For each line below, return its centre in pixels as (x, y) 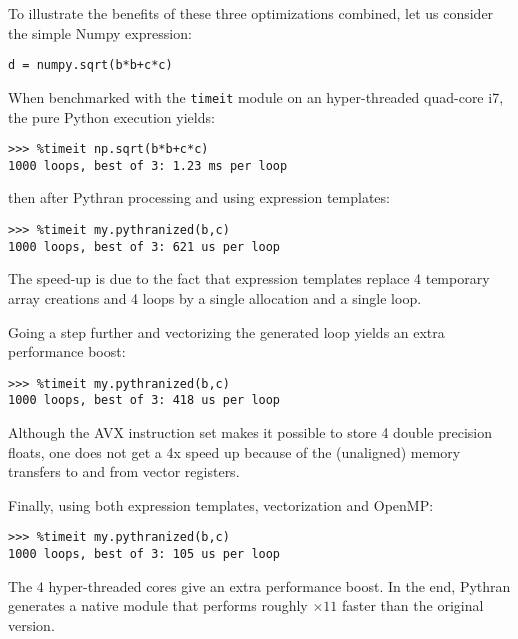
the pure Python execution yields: (111, 116)
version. (31, 624)
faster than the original (413, 605)
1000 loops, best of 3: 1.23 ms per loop (148, 165)
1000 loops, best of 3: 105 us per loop (144, 554)
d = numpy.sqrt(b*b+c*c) (90, 65)
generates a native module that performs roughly (158, 605)
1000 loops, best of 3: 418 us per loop (144, 400)
